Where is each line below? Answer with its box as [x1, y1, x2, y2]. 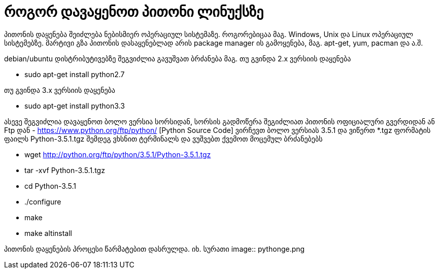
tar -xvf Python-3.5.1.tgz [24, 165, 105, 175]
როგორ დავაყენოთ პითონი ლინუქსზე [4, 3, 264, 20]
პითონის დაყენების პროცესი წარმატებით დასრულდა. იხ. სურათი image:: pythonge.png [4, 244, 305, 253]
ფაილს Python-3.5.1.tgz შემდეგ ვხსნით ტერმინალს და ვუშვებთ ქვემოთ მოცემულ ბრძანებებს [4, 134, 323, 143]
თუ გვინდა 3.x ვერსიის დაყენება [4, 85, 115, 94]
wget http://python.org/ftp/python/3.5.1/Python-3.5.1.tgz [24, 150, 211, 159]
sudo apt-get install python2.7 [24, 70, 125, 79]
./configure [24, 197, 61, 206]
